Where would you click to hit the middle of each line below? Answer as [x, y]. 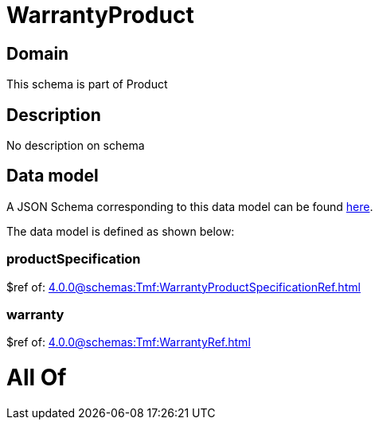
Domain [38, 53]
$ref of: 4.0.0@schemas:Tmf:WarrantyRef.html [129, 342]
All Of [37, 378]
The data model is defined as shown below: [121, 231]
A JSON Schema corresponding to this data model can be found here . [190, 206]
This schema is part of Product [87, 84]
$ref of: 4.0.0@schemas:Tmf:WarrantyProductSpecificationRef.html [184, 287]
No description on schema [76, 146]
